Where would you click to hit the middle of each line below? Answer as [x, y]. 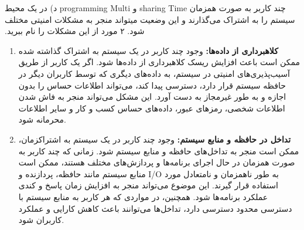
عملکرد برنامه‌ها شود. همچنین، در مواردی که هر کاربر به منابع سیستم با [143, 196]
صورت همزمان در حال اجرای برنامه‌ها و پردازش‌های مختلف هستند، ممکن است [157, 162]
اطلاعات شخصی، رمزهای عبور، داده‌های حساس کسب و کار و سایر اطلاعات [152, 108]
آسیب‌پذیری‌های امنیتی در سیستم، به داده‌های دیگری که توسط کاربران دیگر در [154, 73]
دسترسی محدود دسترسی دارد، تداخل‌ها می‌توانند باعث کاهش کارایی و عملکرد [155, 208]
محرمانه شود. [42, 119]
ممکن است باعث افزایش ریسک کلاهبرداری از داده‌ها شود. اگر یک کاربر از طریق [159, 62]
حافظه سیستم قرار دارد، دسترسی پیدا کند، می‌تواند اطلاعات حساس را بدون [152, 85]
